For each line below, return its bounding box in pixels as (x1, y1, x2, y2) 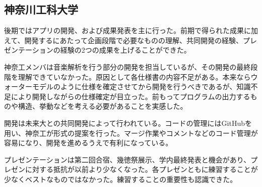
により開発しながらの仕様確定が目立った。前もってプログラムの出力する (11, 91, 250, 101)
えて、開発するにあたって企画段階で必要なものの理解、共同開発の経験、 (4, 35, 243, 45)
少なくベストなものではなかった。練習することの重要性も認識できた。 (4, 173, 237, 184)
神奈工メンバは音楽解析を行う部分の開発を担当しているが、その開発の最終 (4, 61, 251, 72)
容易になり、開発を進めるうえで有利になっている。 (4, 137, 173, 148)
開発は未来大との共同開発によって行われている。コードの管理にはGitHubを (4, 117, 252, 128)
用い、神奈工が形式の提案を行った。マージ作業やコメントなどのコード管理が (4, 127, 258, 138)
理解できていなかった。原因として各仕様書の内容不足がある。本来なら (18, 71, 251, 82)
